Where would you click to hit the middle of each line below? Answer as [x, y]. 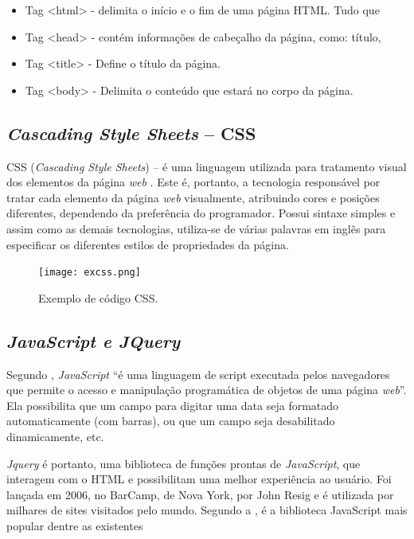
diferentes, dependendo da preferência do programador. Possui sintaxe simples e [201, 213]
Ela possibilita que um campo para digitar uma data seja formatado [173, 405]
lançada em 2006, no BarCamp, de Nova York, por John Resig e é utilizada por [200, 494]
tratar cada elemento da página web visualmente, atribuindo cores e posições [193, 197]
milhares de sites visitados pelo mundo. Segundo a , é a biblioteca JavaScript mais [207, 510]
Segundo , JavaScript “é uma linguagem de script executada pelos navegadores [198, 374]
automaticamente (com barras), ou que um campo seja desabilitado [171, 421]
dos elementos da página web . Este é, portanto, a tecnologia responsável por [193, 182]
